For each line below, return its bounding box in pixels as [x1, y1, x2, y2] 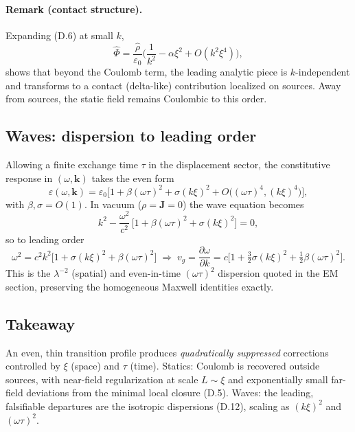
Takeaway [5, 312, 76, 334]
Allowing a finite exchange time [5, 157, 138, 172]
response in [5, 170, 53, 185]
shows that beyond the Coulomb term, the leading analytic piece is [5, 65, 288, 79]
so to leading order [5, 231, 84, 246]
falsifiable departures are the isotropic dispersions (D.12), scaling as [5, 398, 290, 413]
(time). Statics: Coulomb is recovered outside [130, 359, 320, 373]
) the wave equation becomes [183, 196, 304, 211]
